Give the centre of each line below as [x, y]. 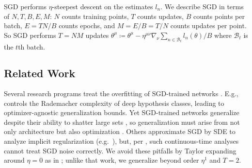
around [14, 160]
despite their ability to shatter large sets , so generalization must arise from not [122, 122]
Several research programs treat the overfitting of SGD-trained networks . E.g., [121, 93]
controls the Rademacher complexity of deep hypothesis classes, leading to [114, 103]
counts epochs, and [87, 25]
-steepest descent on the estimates [102, 6]
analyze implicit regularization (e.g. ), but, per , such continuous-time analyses [121, 141]
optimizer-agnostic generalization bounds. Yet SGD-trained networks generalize [122, 112]
